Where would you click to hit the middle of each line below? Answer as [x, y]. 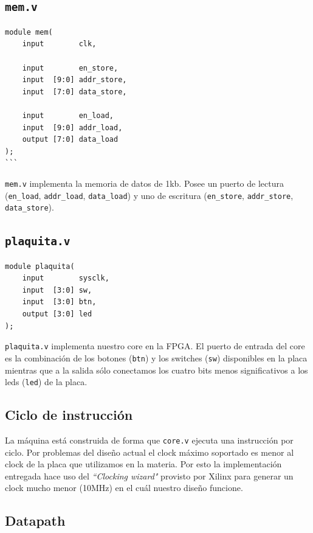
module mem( [29, 32]
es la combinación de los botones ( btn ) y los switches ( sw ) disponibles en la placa [156, 357]
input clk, [59, 44]
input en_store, [70, 68]
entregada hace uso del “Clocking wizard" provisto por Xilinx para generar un [149, 476]
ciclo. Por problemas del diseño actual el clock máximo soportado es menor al [150, 452]
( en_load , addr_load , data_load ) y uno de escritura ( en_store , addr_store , [149, 195]
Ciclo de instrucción [69, 415]
